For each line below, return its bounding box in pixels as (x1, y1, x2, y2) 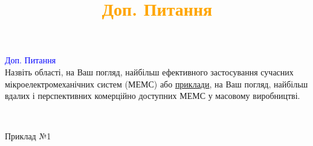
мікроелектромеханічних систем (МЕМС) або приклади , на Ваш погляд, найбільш (5, 77, 308, 90)
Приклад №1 (5, 130, 51, 142)
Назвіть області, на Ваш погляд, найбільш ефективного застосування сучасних (5, 65, 294, 78)
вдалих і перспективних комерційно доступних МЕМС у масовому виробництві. (5, 89, 300, 102)
